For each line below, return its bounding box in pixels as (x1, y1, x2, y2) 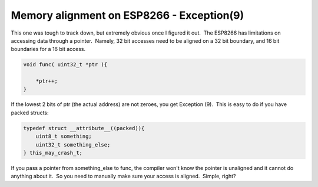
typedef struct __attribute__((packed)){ (23, 125, 145, 131)
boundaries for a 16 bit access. (11, 46, 86, 53)
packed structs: (11, 109, 49, 116)
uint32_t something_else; (35, 141, 111, 148)
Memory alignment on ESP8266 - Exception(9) (11, 9, 244, 22)
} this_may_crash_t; (23, 149, 82, 157)
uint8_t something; (35, 133, 92, 140)
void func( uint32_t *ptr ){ (23, 62, 108, 68)
